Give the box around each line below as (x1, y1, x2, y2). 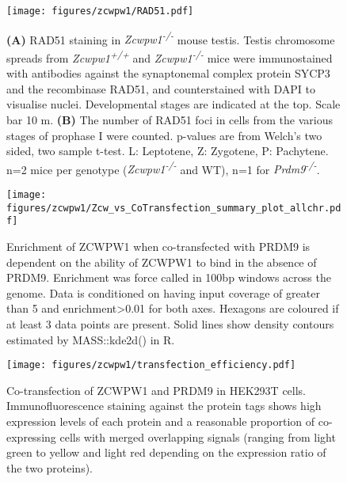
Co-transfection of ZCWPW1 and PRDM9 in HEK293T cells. (6, 381, 307, 398)
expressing (6, 428, 56, 445)
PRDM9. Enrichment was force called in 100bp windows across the (6, 269, 331, 286)
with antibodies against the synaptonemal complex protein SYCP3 (6, 65, 330, 82)
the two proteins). (6, 459, 93, 476)
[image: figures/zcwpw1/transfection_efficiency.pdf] (6, 359, 296, 371)
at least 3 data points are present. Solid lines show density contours (6, 315, 334, 332)
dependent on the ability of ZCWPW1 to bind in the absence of (6, 253, 317, 270)
